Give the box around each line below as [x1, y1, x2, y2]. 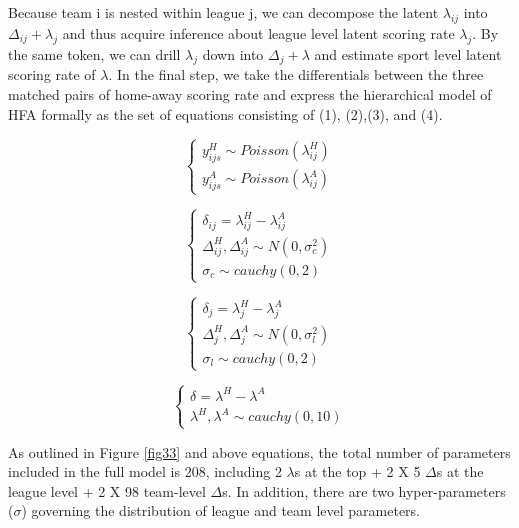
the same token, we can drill [8, 43, 181, 64]
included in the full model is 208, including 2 [8, 461, 282, 482]
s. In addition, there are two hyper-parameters [222, 480, 506, 501]
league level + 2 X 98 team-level [8, 480, 206, 501]
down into [202, 43, 264, 64]
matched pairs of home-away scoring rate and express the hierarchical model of [8, 83, 492, 104]
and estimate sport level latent [314, 43, 502, 64]
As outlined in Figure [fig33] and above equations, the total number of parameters [8, 441, 511, 462]
